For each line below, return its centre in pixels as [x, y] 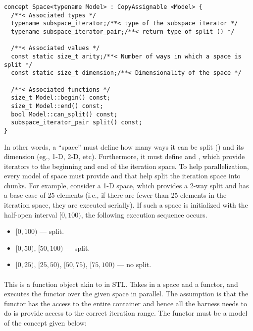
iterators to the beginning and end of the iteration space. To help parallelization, [126, 166]
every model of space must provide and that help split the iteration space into [122, 176]
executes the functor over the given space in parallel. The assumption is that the [126, 294]
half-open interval [31, 214]
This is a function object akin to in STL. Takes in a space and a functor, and [121, 284]
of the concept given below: [45, 323]
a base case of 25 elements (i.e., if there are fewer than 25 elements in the [115, 195]
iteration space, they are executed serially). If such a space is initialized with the [126, 205]
